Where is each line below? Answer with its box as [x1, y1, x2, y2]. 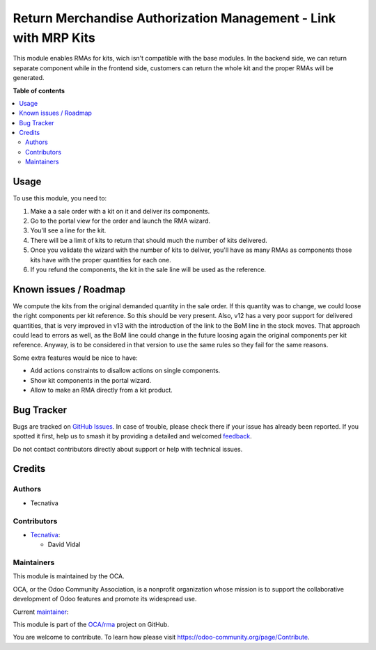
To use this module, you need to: [13, 194, 107, 203]
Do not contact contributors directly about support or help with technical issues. [13, 445, 243, 453]
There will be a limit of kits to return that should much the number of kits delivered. [30, 236, 267, 244]
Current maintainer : [13, 608, 69, 616]
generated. [13, 74, 45, 82]
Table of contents [13, 86, 65, 95]
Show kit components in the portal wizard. [30, 376, 152, 384]
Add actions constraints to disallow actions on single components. [30, 366, 221, 375]
